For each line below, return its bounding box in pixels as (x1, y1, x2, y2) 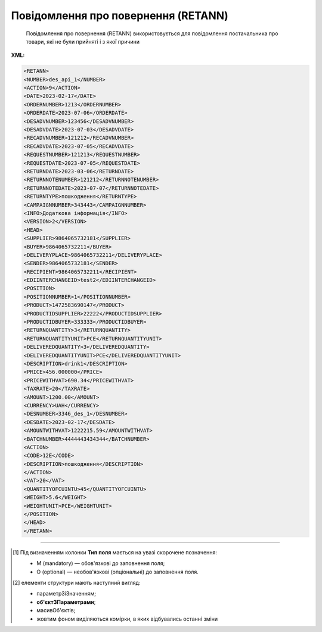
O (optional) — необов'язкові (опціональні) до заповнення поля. (36, 568, 199, 575)
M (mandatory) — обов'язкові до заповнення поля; (36, 560, 165, 567)
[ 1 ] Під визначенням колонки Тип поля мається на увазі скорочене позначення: (13, 548, 218, 556)
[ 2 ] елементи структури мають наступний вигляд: (13, 579, 141, 586)
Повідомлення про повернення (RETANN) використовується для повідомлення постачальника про (26, 30, 278, 37)
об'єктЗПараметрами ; (36, 598, 96, 606)
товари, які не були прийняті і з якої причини (26, 38, 140, 45)
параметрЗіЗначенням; (36, 590, 97, 597)
